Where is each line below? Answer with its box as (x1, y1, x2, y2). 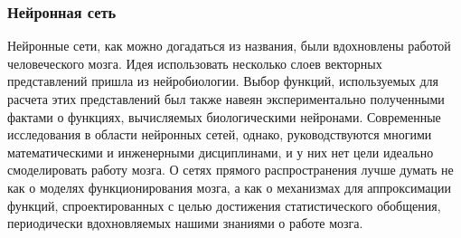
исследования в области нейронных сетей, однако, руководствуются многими (7, 125, 432, 144)
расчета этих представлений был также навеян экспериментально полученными (7, 90, 445, 108)
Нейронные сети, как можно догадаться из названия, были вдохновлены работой (7, 36, 451, 55)
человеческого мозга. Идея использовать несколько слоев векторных (7, 53, 382, 72)
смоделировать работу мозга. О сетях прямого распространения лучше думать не (7, 160, 454, 179)
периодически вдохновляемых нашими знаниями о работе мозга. (7, 214, 363, 233)
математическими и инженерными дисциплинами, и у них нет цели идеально (7, 142, 434, 161)
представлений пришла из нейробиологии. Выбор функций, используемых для (7, 71, 439, 90)
